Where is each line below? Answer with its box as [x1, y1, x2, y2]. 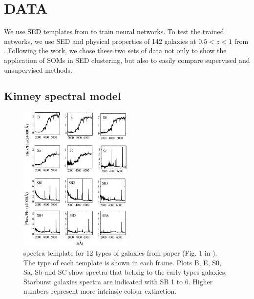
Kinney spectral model [4, 88, 121, 103]
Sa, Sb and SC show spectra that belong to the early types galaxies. [23, 267, 227, 277]
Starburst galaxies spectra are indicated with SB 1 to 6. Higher [23, 276, 213, 286]
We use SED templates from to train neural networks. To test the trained [4, 26, 224, 37]
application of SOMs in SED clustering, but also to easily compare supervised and [4, 55, 250, 65]
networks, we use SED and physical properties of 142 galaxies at [4, 36, 196, 46]
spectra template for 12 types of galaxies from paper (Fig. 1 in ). [23, 247, 217, 258]
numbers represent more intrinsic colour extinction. [23, 286, 177, 296]
